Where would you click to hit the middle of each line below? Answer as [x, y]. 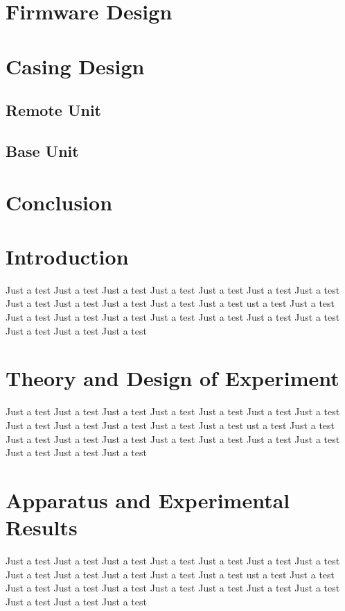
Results [42, 527]
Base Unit [42, 150]
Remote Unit [53, 110]
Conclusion [59, 202]
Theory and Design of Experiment [172, 378]
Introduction [67, 256]
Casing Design [75, 66]
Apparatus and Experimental [148, 500]
